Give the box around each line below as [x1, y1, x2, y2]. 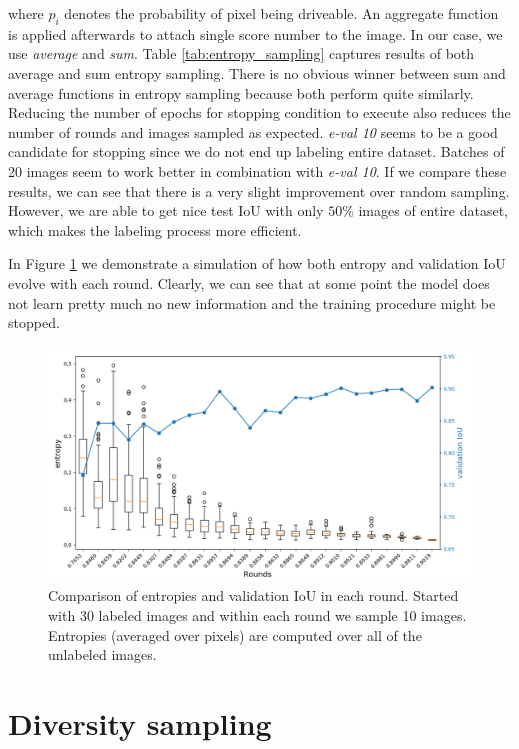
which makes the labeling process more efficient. [8, 219, 302, 240]
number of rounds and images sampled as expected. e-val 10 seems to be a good [8, 121, 498, 142]
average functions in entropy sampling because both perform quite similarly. [8, 82, 474, 103]
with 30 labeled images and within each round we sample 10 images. [48, 605, 467, 626]
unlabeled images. [48, 644, 157, 665]
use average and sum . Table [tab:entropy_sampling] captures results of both [8, 43, 475, 64]
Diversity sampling [8, 703, 272, 744]
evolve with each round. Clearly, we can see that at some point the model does [8, 272, 490, 293]
